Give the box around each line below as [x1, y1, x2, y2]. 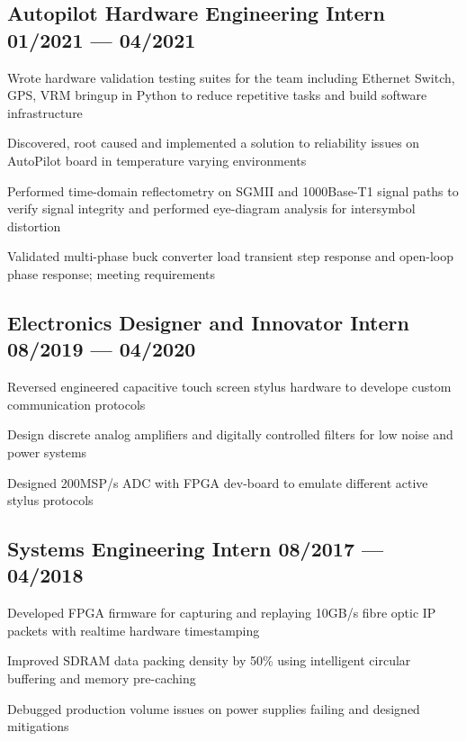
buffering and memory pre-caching [7, 669, 196, 688]
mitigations [7, 717, 69, 736]
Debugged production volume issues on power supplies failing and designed [7, 699, 420, 718]
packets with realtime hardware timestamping [7, 620, 260, 639]
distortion [7, 216, 61, 235]
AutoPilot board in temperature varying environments [7, 150, 307, 169]
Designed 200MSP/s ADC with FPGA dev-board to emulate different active [7, 473, 428, 492]
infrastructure [7, 103, 83, 122]
